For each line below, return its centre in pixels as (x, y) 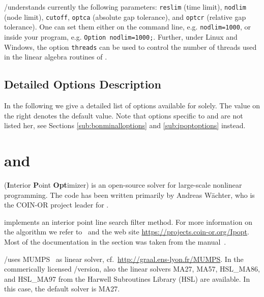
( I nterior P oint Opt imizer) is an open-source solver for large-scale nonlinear (123, 184)
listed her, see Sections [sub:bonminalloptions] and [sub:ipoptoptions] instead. (125, 125)
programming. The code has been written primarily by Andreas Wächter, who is (129, 195)
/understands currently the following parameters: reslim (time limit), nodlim (125, 7)
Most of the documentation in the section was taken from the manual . (115, 241)
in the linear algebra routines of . (56, 57)
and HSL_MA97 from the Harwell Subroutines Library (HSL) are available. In (127, 278)
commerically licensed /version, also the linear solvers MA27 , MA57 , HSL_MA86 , (132, 269)
